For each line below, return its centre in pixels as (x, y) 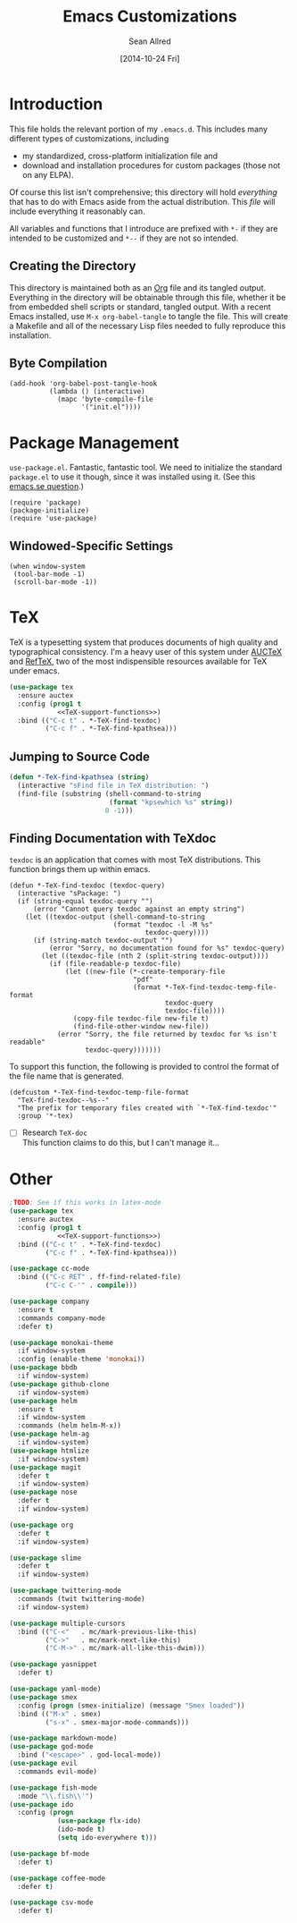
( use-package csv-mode (51, 1902)
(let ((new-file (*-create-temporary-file (145, 972)
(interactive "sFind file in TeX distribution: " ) (113, 785)
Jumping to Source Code (79, 756)
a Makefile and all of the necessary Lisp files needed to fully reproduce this (148, 326)
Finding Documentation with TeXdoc (113, 838)
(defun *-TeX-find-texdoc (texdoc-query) (87, 886)
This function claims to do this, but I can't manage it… (121, 1143)
